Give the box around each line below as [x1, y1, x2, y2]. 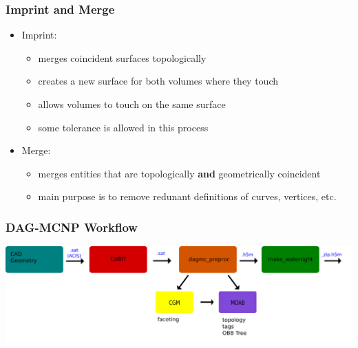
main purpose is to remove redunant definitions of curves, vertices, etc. [38, 189, 337, 204]
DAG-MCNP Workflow [6, 218, 138, 235]
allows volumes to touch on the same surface [38, 97, 226, 111]
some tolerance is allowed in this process [38, 120, 209, 134]
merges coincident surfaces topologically [38, 50, 207, 65]
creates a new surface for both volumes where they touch [38, 74, 278, 88]
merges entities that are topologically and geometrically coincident [38, 166, 321, 180]
